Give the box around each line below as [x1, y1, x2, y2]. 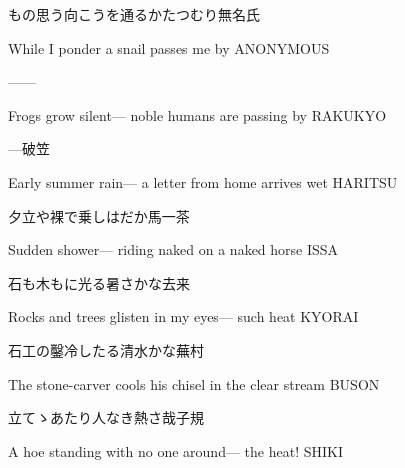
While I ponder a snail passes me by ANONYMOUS [8, 37, 330, 58]
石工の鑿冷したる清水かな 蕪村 [8, 339, 204, 360]
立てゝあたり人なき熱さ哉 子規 [8, 407, 204, 428]
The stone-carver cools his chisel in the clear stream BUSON [8, 373, 380, 394]
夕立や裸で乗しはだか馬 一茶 [8, 205, 190, 226]
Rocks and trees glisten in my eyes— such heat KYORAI [8, 306, 359, 327]
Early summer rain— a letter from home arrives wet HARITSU [8, 171, 398, 192]
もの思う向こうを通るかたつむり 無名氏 [8, 4, 260, 24]
